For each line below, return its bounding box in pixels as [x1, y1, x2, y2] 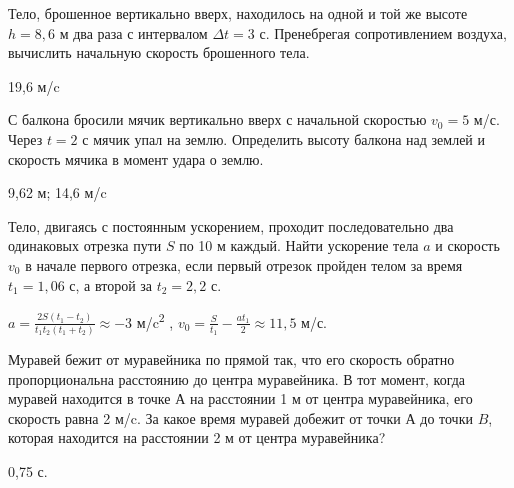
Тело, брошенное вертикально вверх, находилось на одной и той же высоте [8, 3, 468, 23]
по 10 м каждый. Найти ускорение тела [179, 235, 419, 256]
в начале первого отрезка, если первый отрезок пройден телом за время [25, 254, 463, 275]
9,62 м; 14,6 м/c [8, 182, 107, 203]
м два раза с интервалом [59, 22, 208, 43]
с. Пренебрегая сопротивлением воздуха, [259, 22, 507, 43]
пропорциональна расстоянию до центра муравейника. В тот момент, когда [8, 368, 466, 389]
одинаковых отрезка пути [8, 235, 162, 256]
